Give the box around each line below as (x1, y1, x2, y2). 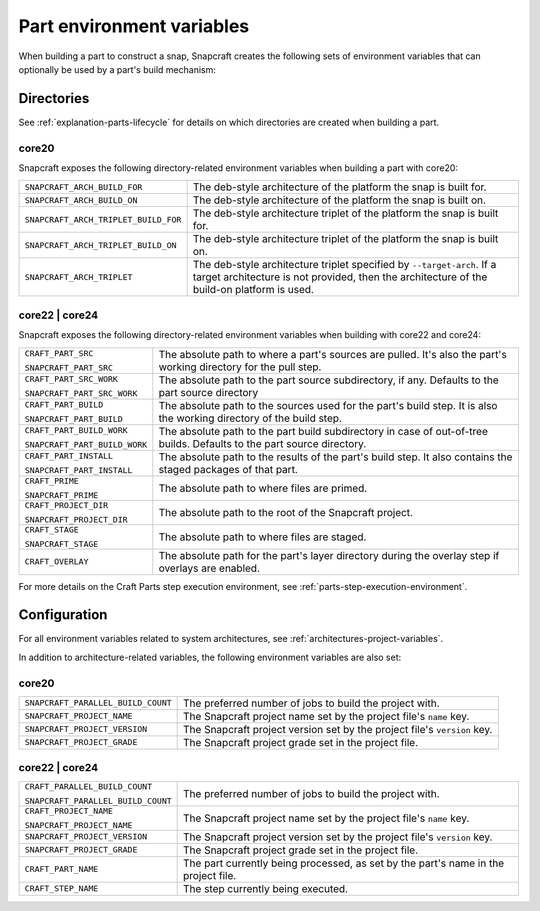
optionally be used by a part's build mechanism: (18, 63, 217, 75)
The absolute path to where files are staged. (158, 530, 367, 544)
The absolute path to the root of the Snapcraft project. (158, 505, 414, 519)
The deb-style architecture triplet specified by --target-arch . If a (192, 258, 497, 272)
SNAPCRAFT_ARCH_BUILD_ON (24, 195, 138, 205)
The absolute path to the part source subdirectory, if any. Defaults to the (158, 373, 499, 387)
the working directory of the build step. (158, 411, 342, 425)
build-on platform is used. (192, 283, 315, 297)
